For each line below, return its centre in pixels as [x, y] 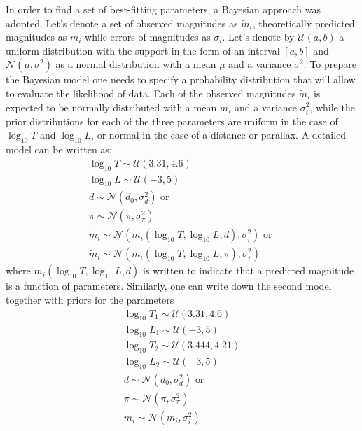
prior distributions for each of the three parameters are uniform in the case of [172, 121]
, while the [332, 107]
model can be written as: [59, 149]
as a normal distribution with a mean [136, 64]
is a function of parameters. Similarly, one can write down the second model [169, 286]
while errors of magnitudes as [148, 37]
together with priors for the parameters [90, 300]
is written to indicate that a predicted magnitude [249, 270]
